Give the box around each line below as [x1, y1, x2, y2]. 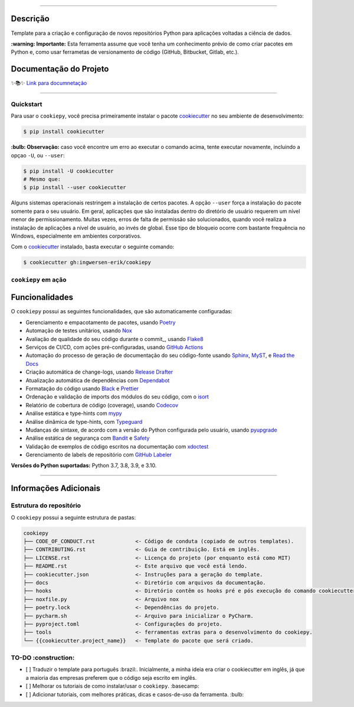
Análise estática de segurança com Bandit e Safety [25, 434, 150, 442]
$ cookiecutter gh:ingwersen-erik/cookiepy [23, 259, 152, 266]
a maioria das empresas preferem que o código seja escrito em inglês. [25, 674, 197, 681]
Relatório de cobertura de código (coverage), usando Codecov [25, 401, 179, 408]
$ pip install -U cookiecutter [23, 167, 114, 174]
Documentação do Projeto [11, 64, 109, 74]
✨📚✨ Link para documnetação [11, 80, 87, 87]
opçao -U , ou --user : [11, 151, 65, 159]
